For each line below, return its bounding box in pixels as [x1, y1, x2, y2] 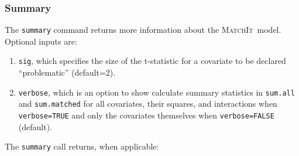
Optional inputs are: [5, 35, 77, 47]
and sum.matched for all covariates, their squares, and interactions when [18, 97, 277, 110]
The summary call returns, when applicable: [5, 140, 159, 152]
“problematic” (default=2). [18, 66, 116, 79]
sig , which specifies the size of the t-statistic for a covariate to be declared [18, 55, 286, 67]
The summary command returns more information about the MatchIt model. [5, 23, 281, 36]
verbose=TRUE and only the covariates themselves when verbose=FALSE [18, 109, 274, 121]
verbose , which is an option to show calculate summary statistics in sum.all [18, 86, 295, 98]
